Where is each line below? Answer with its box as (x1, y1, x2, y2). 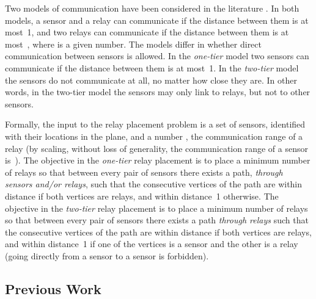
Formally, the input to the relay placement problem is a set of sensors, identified (5, 118, 306, 131)
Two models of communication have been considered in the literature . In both (5, 2, 299, 14)
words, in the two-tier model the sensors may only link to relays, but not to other (5, 85, 310, 98)
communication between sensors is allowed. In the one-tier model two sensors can (5, 49, 309, 62)
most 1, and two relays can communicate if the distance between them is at (5, 26, 289, 38)
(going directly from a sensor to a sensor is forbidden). (5, 249, 209, 262)
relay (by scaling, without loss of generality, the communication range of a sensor (5, 142, 308, 154)
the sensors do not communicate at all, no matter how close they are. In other (5, 73, 297, 86)
